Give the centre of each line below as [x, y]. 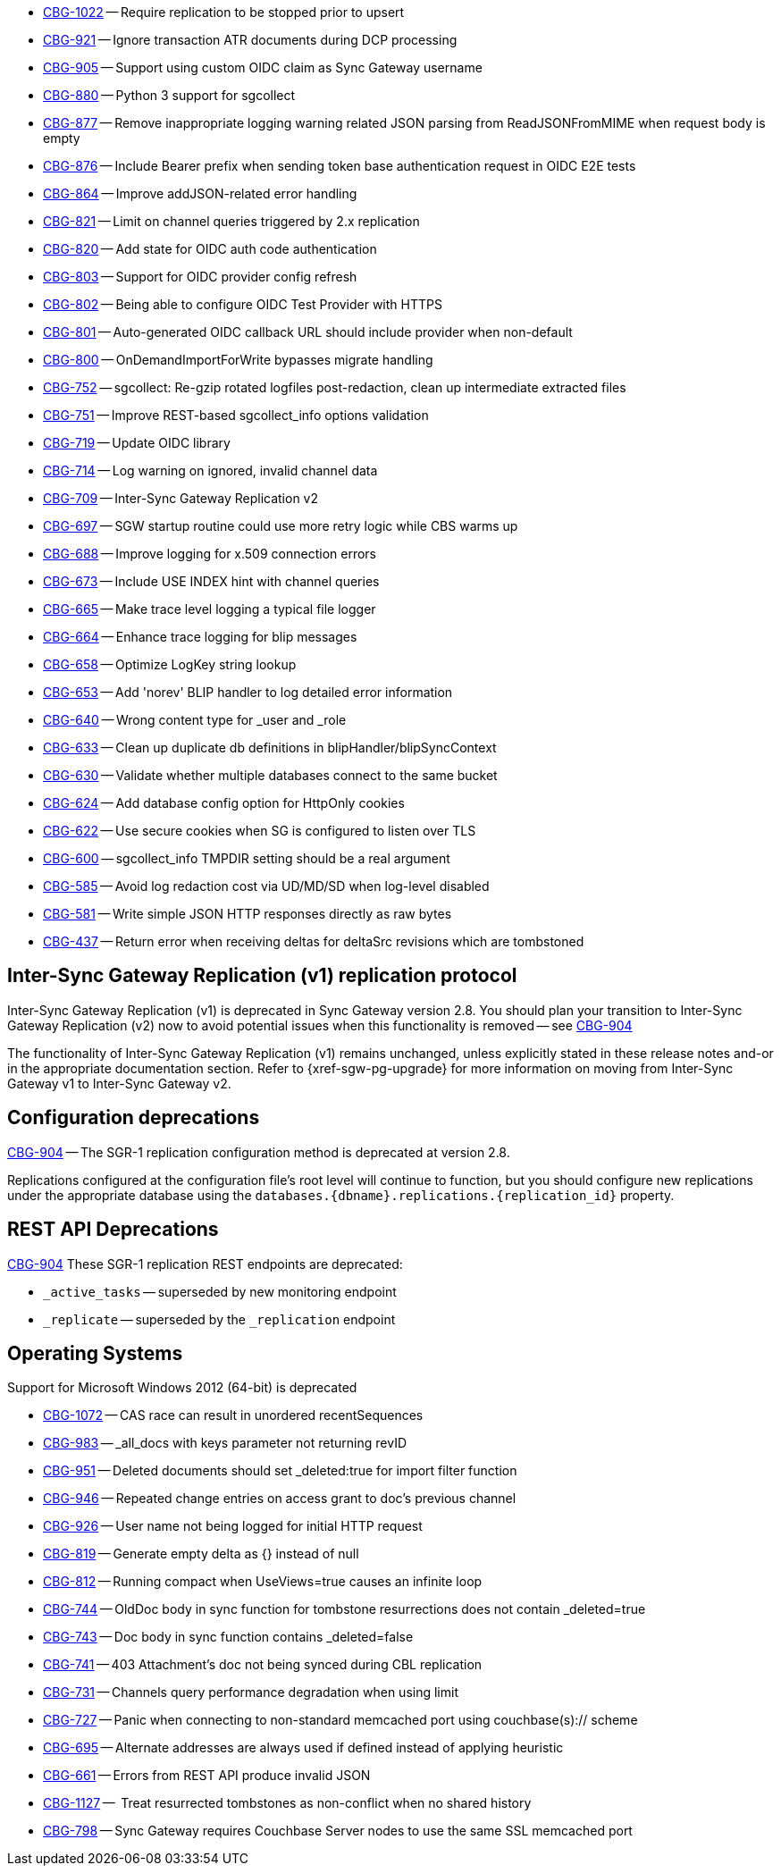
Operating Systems [95, 1353]
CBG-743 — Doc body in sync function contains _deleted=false [228, 1637]
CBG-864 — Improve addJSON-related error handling [200, 193]
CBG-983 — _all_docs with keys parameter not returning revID [225, 1443]
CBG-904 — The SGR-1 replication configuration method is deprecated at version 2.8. [259, 1152]
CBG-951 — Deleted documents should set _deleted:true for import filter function [280, 1471]
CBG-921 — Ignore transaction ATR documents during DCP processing [250, 40]
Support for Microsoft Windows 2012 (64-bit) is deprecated [182, 1388]
